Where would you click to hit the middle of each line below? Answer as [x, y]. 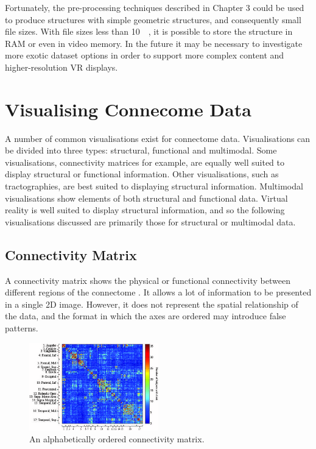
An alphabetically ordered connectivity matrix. [117, 439]
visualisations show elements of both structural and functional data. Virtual [146, 198]
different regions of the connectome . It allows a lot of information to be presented [158, 292]
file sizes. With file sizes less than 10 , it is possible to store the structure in [149, 31]
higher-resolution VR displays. [61, 67]
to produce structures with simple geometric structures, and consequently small [153, 19]
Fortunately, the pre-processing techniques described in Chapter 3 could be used [155, 7]
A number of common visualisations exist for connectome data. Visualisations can [158, 138]
